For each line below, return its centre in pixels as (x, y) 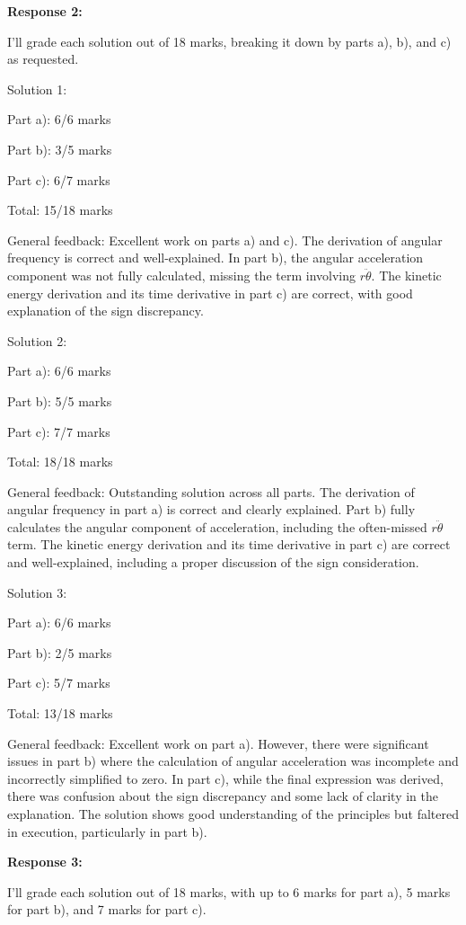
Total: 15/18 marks (60, 210)
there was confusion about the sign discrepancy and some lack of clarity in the (223, 796)
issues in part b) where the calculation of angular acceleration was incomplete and (233, 761)
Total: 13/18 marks (60, 713)
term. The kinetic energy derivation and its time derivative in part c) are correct (229, 544)
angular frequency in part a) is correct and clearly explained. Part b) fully (211, 509)
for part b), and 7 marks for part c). (107, 909)
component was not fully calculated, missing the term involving (181, 275)
